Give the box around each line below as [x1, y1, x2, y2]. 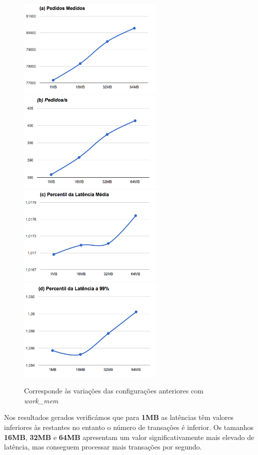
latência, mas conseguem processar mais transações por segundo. [4, 441, 202, 452]
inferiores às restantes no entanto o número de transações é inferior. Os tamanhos [4, 421, 254, 432]
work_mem [24, 395, 58, 405]
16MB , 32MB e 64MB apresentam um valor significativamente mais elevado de [4, 431, 254, 442]
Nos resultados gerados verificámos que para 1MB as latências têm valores [4, 412, 234, 422]
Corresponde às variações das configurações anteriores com [24, 385, 203, 396]
